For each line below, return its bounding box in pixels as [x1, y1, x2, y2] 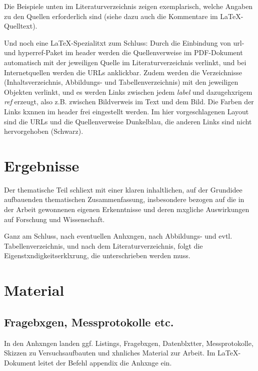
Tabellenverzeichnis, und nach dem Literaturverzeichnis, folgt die [4, 240, 203, 251]
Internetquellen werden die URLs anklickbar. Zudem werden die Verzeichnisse [4, 67, 242, 77]
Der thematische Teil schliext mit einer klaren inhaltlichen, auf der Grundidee [4, 184, 242, 195]
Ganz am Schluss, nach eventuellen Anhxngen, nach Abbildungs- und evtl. [4, 231, 232, 241]
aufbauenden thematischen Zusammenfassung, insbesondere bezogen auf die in [4, 194, 244, 205]
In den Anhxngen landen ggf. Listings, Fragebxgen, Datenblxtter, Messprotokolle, [4, 337, 253, 348]
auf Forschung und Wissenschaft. [4, 214, 105, 224]
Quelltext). [4, 21, 37, 31]
